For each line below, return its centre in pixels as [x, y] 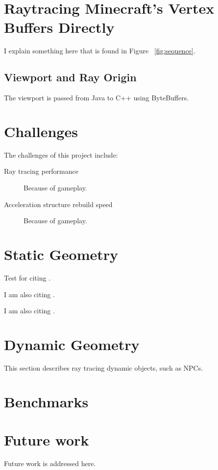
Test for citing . [27, 277]
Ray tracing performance [41, 171]
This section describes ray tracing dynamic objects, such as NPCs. [104, 367]
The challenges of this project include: [61, 154]
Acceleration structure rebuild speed [58, 204]
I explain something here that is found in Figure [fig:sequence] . [100, 51]
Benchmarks [46, 401]
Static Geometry [61, 254]
